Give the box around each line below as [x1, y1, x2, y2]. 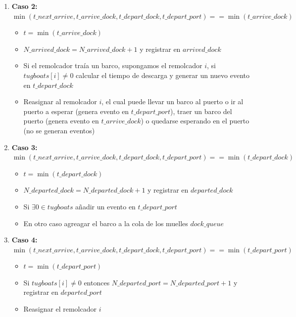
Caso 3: [11, 142, 38, 152]
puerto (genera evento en [23, 116, 99, 126]
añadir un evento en [75, 201, 136, 211]
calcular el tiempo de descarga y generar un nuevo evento [76, 70, 250, 80]
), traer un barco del [170, 106, 232, 116]
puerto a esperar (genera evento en [23, 106, 129, 116]
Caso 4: [11, 235, 38, 245]
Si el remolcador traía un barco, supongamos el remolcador [23, 60, 202, 71]
